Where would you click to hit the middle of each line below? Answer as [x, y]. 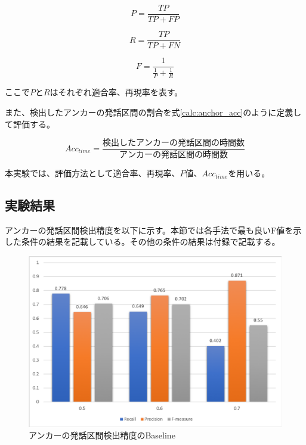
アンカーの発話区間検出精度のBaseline [102, 435]
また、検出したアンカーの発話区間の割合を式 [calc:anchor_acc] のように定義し [153, 112]
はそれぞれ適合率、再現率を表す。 [116, 92]
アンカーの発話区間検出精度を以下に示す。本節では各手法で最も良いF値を [149, 230]
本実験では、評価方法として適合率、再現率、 [92, 173]
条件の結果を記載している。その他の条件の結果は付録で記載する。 [151, 242]
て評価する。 [30, 124]
